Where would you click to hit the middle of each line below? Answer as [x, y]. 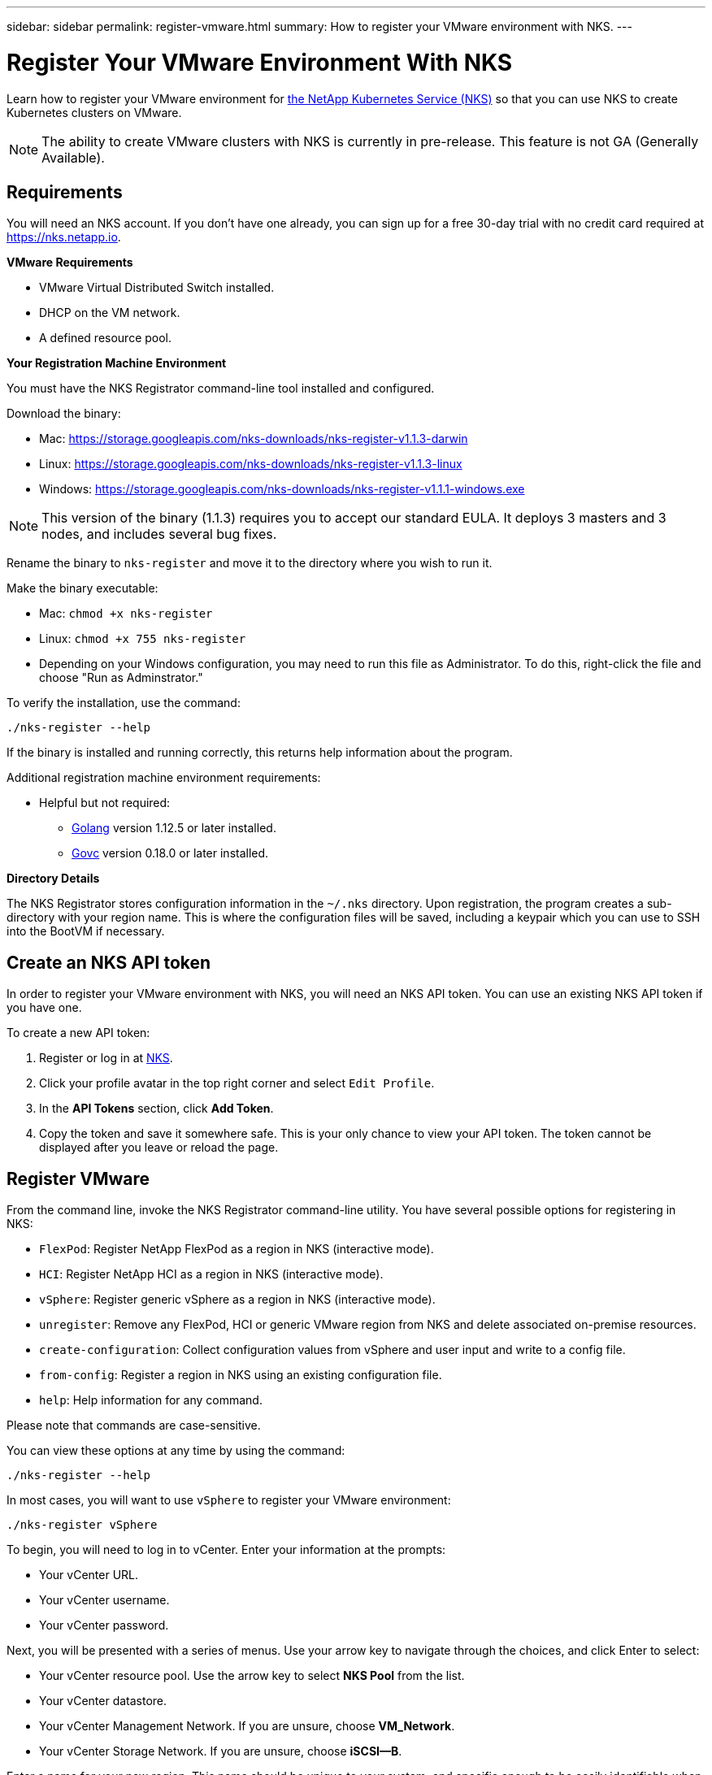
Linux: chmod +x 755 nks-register [143, 639]
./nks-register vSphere [82, 1525]
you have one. [44, 1008]
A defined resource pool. [106, 338]
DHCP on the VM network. [110, 313]
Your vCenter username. [104, 1600]
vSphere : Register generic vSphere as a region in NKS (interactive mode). [237, 1300]
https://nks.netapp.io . [64, 237]
